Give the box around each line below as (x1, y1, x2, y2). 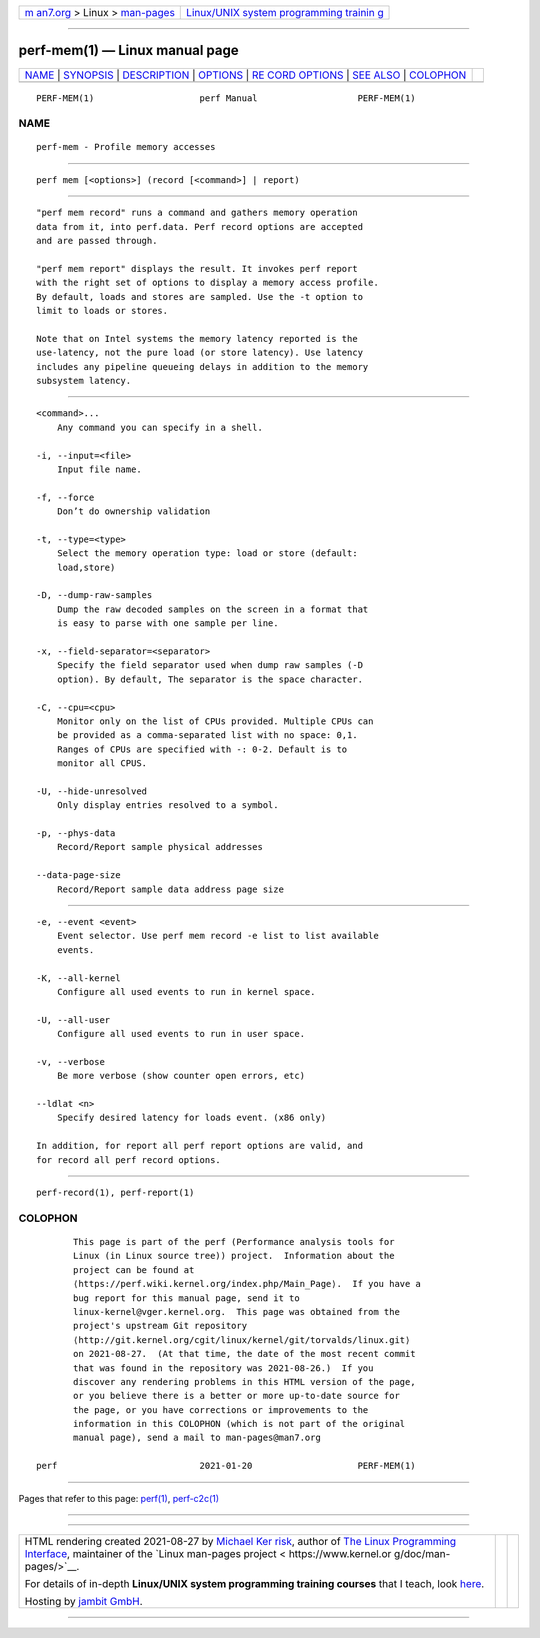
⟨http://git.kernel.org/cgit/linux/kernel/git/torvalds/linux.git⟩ (73, 1334, 411, 1345)
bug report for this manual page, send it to (73, 1292, 300, 1304)
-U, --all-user (36, 1014, 111, 1025)
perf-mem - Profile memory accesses (36, 141, 216, 153)
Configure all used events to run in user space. (56, 1028, 305, 1040)
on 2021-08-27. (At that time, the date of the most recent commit (73, 1348, 416, 1360)
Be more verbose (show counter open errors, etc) (56, 1070, 305, 1082)
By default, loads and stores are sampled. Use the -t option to (36, 291, 364, 302)
